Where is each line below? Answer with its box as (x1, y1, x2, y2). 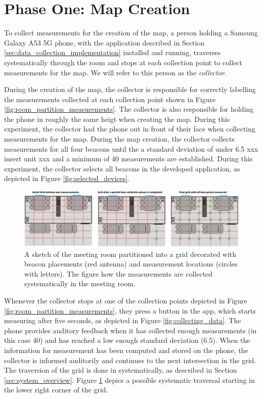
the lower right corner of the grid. (4, 384, 108, 395)
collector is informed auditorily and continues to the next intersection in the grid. (4, 355, 256, 365)
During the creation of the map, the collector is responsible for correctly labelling (4, 84, 256, 95)
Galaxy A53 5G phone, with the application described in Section (4, 37, 205, 48)
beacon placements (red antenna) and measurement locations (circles (24, 258, 238, 269)
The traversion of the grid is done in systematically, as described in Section (4, 365, 237, 375)
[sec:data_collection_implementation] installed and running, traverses (4, 47, 221, 58)
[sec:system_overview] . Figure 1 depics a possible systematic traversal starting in (4, 374, 255, 385)
